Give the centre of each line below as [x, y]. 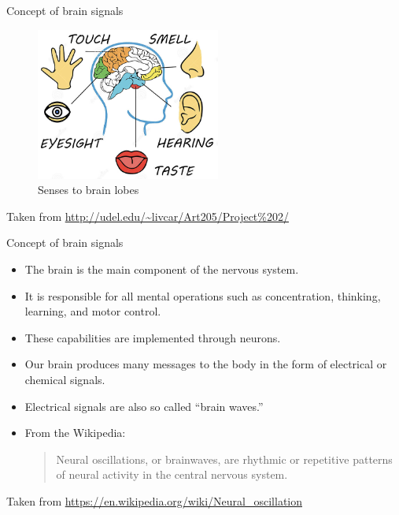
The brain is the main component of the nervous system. [162, 269]
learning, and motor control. [93, 311]
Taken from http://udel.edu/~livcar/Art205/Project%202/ [148, 216]
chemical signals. [65, 379]
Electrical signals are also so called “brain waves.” [144, 406]
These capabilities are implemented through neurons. [153, 337]
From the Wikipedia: [75, 433]
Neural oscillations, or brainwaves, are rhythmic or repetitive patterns [224, 459]
